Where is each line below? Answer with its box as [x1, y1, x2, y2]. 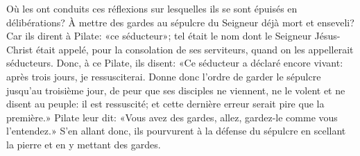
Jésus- [314, 28, 341, 43]
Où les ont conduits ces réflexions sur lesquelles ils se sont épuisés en [6, 1, 298, 15]
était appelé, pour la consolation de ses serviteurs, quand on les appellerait [35, 42, 354, 56]
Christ [6, 42, 33, 56]
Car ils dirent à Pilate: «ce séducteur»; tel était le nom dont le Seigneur [6, 28, 311, 43]
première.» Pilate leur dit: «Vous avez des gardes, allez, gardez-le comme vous [6, 110, 338, 124]
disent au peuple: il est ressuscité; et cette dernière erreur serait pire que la [6, 96, 325, 111]
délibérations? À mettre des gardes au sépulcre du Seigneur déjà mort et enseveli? [6, 15, 354, 29]
